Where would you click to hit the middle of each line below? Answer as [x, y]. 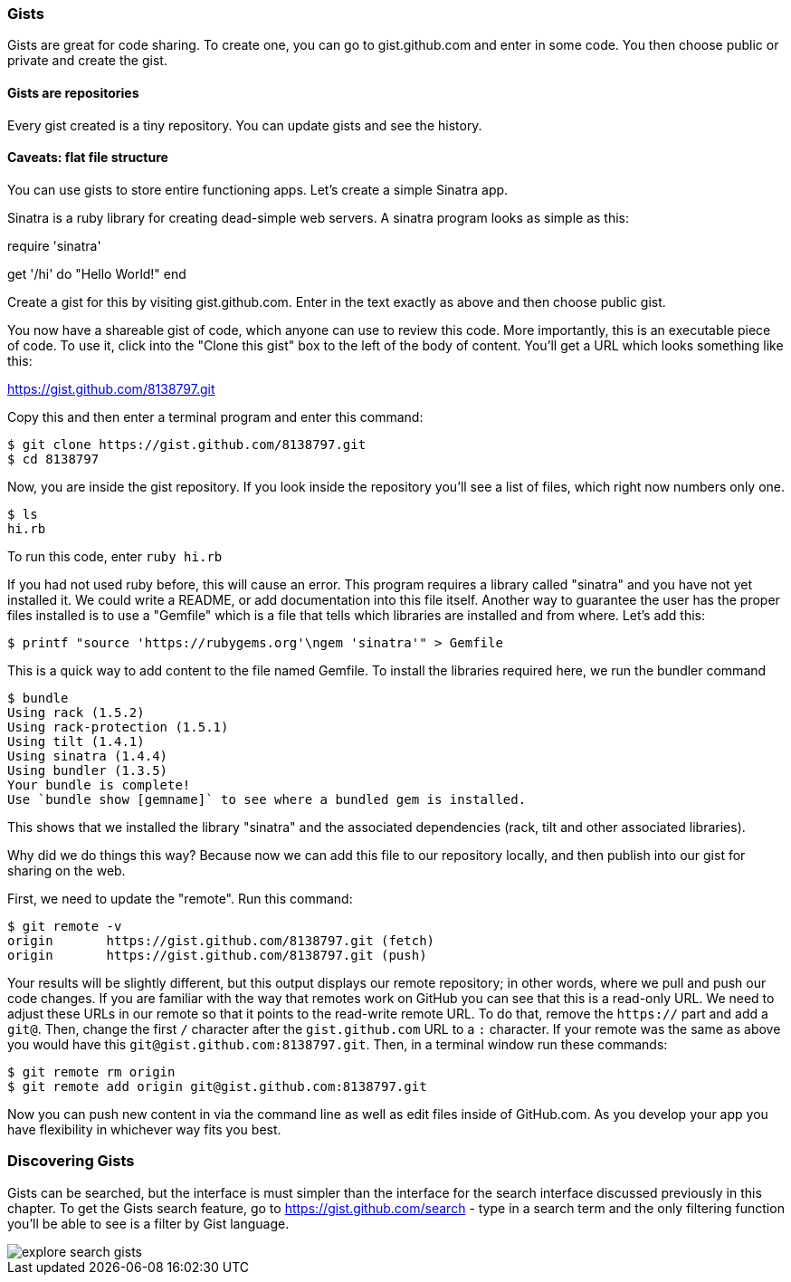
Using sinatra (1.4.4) [88, 756]
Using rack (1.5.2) [76, 712]
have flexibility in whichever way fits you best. [144, 1129]
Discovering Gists [71, 1161]
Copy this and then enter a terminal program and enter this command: [215, 416]
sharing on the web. [67, 870]
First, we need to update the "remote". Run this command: [180, 898]
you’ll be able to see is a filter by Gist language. [148, 1223]
